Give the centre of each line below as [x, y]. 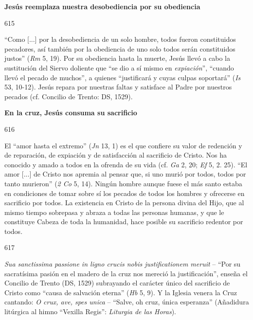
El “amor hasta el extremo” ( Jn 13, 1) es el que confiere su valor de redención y [123, 145]
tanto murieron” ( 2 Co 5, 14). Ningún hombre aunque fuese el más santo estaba [123, 183]
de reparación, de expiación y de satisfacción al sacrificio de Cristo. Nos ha [116, 155]
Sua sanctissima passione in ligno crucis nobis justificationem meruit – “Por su [123, 264]
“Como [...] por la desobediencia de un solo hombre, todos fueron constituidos [120, 39]
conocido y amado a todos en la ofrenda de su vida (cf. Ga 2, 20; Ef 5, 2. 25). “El [126, 164]
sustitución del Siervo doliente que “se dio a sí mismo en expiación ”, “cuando [119, 67]
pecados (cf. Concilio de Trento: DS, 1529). [69, 96]
